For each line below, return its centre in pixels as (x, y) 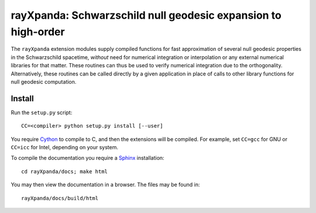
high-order (38, 32)
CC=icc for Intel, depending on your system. (65, 147)
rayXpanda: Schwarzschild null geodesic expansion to (146, 15)
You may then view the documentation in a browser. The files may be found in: (105, 185)
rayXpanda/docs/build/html (60, 198)
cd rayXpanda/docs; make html (65, 171)
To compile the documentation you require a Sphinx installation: (87, 158)
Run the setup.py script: (42, 112)
